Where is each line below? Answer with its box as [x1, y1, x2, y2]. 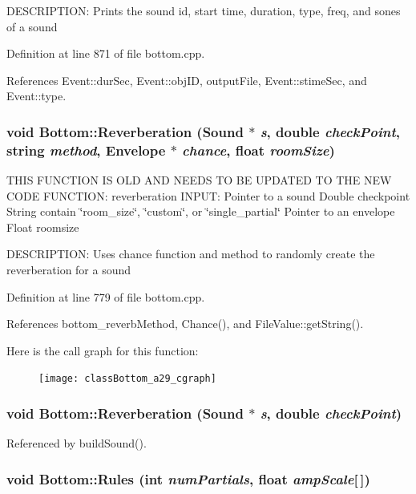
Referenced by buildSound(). [6, 435, 147, 451]
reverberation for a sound [6, 261, 131, 278]
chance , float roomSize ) [182, 140, 335, 160]
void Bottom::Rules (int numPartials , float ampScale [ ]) [6, 468, 370, 488]
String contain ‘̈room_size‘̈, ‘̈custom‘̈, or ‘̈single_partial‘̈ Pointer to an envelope [6, 203, 395, 220]
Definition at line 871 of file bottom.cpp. [6, 45, 205, 62]
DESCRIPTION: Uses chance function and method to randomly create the [6, 245, 375, 262]
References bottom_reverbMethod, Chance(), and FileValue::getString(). [6, 315, 364, 332]
